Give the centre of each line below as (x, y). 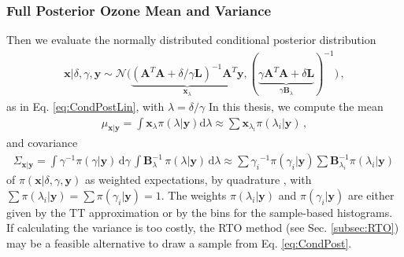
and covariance (42, 143)
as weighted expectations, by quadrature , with (198, 180)
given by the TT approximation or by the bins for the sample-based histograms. (200, 212)
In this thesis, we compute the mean (296, 106)
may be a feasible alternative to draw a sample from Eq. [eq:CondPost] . (179, 242)
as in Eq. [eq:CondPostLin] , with (85, 106)
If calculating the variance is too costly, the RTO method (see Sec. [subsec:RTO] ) (203, 228)
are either (371, 195)
